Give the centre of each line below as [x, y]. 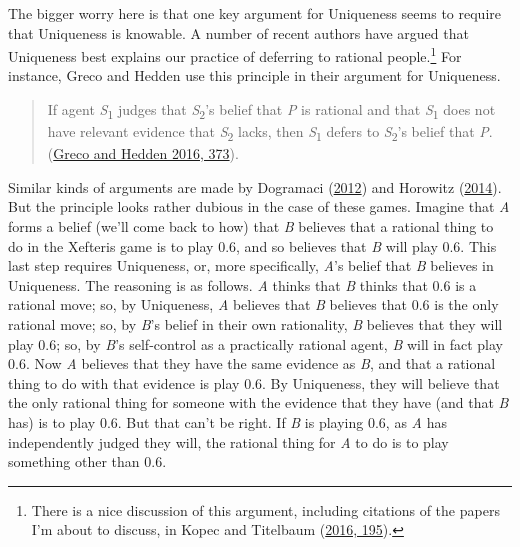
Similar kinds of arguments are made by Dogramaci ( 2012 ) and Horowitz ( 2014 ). [255, 186]
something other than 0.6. [87, 461]
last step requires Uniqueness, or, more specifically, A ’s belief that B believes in [251, 265]
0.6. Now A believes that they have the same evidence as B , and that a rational [252, 363]
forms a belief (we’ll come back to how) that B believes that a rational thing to [251, 226]
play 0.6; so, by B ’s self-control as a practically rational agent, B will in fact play [255, 343]
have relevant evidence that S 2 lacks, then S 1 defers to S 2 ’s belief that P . [270, 132]
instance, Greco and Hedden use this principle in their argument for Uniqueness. [254, 75]
